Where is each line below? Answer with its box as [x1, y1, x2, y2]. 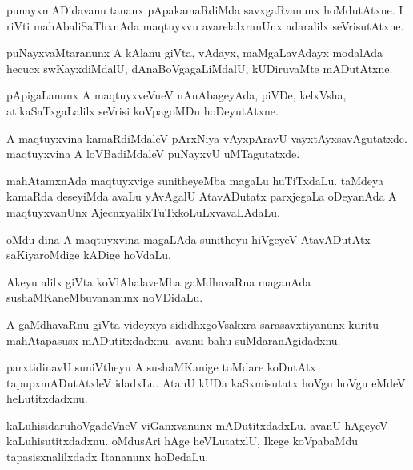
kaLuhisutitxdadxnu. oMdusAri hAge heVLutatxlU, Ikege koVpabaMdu [6, 432, 358, 449]
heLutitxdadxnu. [6, 390, 88, 407]
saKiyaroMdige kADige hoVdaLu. [6, 246, 171, 263]
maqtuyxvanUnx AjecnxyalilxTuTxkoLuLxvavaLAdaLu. [6, 203, 280, 220]
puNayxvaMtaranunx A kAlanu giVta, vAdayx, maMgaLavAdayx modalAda [6, 44, 383, 61]
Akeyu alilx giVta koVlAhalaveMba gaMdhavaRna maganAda [6, 273, 311, 290]
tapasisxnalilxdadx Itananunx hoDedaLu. [6, 448, 209, 465]
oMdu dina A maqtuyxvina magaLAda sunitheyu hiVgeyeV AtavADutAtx [6, 230, 371, 247]
